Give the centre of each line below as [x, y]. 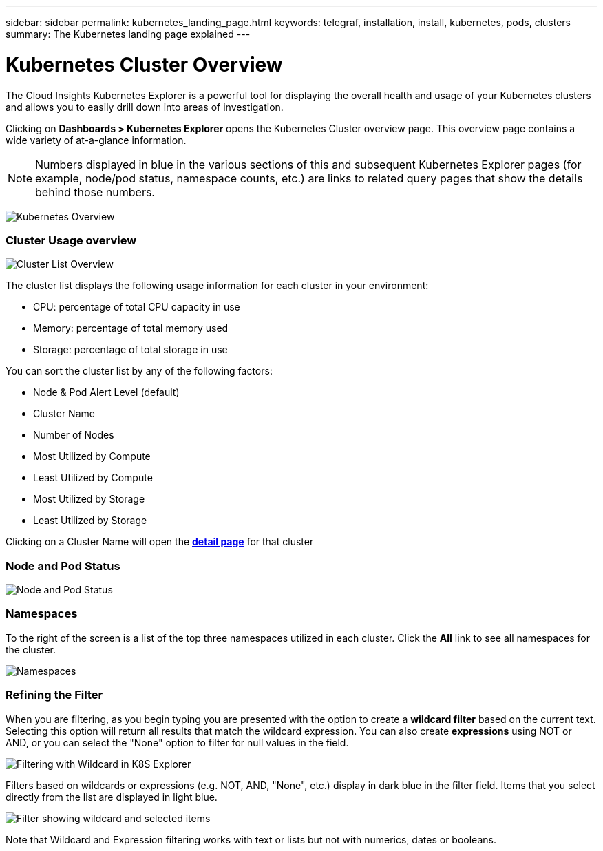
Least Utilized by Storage [90, 521]
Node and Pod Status [63, 566]
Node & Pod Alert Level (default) [106, 392]
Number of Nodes [74, 435]
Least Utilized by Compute [93, 478]
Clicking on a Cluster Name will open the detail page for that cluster [160, 542]
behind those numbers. [95, 192]
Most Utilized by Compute [92, 456]
